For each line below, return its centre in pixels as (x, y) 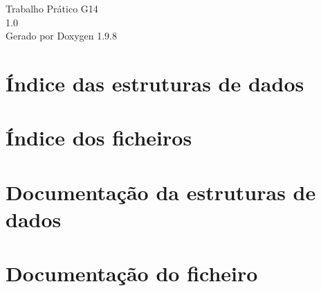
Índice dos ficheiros (99, 138)
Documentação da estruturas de (161, 192)
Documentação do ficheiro (132, 273)
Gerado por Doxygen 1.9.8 (61, 36)
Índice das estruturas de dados (155, 83)
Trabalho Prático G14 (52, 8)
